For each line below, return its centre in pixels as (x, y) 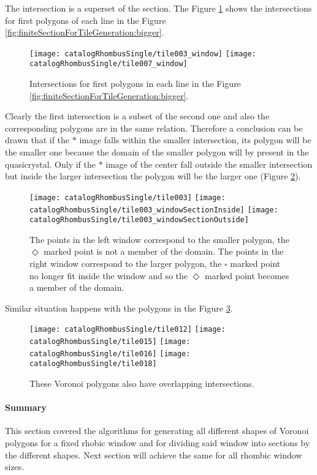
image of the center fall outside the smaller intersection (209, 164)
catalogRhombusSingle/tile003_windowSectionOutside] (139, 220)
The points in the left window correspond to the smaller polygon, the (159, 239)
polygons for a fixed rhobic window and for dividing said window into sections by (158, 442)
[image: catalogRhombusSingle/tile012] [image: (128, 330)
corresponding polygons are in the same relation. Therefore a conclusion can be (154, 128)
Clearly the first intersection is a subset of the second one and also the (137, 116)
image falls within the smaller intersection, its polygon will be (195, 140)
